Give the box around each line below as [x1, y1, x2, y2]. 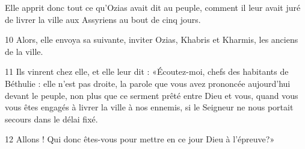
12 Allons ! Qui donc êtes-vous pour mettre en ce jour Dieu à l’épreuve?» [5, 133, 275, 145]
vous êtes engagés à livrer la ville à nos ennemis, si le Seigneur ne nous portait [5, 101, 294, 113]
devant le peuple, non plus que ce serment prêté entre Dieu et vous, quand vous [5, 89, 298, 101]
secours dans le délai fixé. [5, 112, 98, 125]
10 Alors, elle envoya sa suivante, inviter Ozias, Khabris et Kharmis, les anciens [5, 33, 298, 46]
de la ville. [5, 45, 43, 57]
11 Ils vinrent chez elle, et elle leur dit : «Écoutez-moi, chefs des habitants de [5, 65, 289, 78]
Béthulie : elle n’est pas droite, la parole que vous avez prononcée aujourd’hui [5, 77, 291, 89]
